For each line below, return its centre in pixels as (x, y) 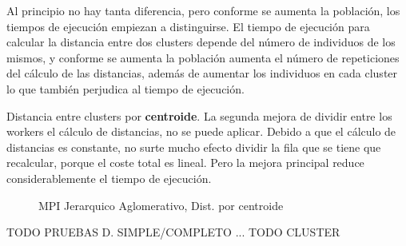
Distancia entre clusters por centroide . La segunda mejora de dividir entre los (199, 115)
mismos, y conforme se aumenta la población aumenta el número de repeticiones (203, 57)
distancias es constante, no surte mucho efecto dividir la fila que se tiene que (194, 147)
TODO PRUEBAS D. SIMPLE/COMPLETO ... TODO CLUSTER (173, 232)
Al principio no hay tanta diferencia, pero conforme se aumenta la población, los (203, 10)
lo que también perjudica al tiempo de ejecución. (125, 88)
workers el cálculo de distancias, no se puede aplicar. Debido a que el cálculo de (201, 131)
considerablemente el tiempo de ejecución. (109, 178)
